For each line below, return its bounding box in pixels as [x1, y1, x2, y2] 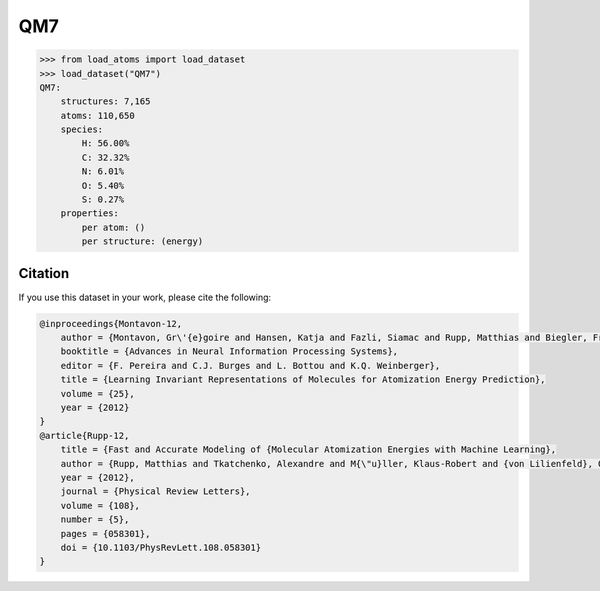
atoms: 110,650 [60, 110, 135, 121]
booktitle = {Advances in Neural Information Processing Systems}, [60, 346, 399, 357]
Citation [18, 265, 70, 282]
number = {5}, [60, 514, 130, 525]
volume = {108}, [60, 500, 140, 511]
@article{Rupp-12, [39, 430, 130, 441]
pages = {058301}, [60, 528, 151, 539]
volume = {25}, [60, 388, 135, 399]
